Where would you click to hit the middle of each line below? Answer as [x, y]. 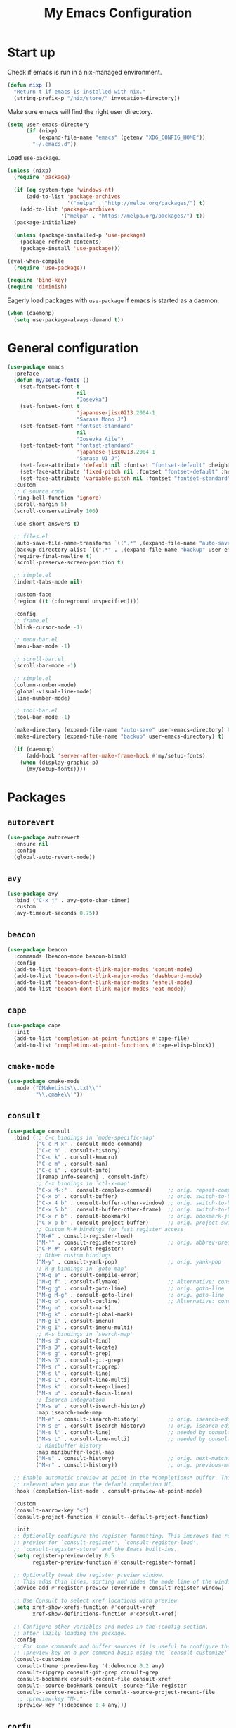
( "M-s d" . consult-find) [73, 1340]
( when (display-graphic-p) [59, 763]
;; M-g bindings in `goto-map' [81, 1269]
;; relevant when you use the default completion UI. [94, 1485]
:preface [26, 374]
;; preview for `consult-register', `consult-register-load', [106, 1543]
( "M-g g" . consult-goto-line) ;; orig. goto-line [130, 1288]
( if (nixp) [42, 131]
